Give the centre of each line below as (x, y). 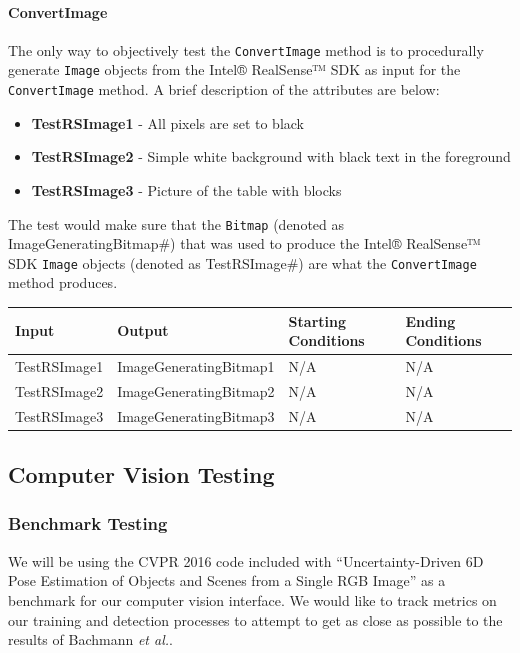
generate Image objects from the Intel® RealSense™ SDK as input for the (234, 69)
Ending (430, 320)
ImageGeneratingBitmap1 (196, 365)
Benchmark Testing (88, 523)
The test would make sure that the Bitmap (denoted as (176, 223)
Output (143, 330)
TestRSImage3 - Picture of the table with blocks (186, 189)
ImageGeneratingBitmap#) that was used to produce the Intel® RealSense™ (244, 243)
